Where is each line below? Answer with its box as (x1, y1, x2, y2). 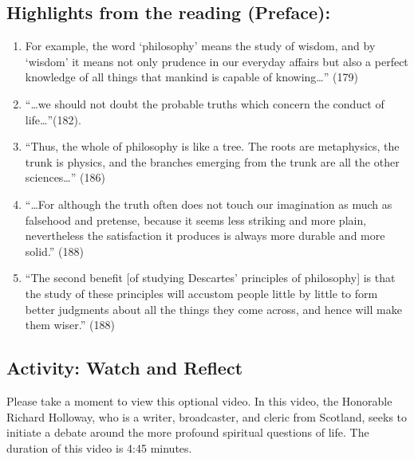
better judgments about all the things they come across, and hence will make (25, 300, 402, 317)
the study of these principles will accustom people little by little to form (25, 284, 378, 301)
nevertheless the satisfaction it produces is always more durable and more (25, 227, 385, 244)
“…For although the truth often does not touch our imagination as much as (25, 195, 392, 212)
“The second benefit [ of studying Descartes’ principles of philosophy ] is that (25, 269, 396, 286)
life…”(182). (25, 111, 81, 127)
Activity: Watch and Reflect (6, 355, 243, 380)
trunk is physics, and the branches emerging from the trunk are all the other (25, 153, 400, 170)
